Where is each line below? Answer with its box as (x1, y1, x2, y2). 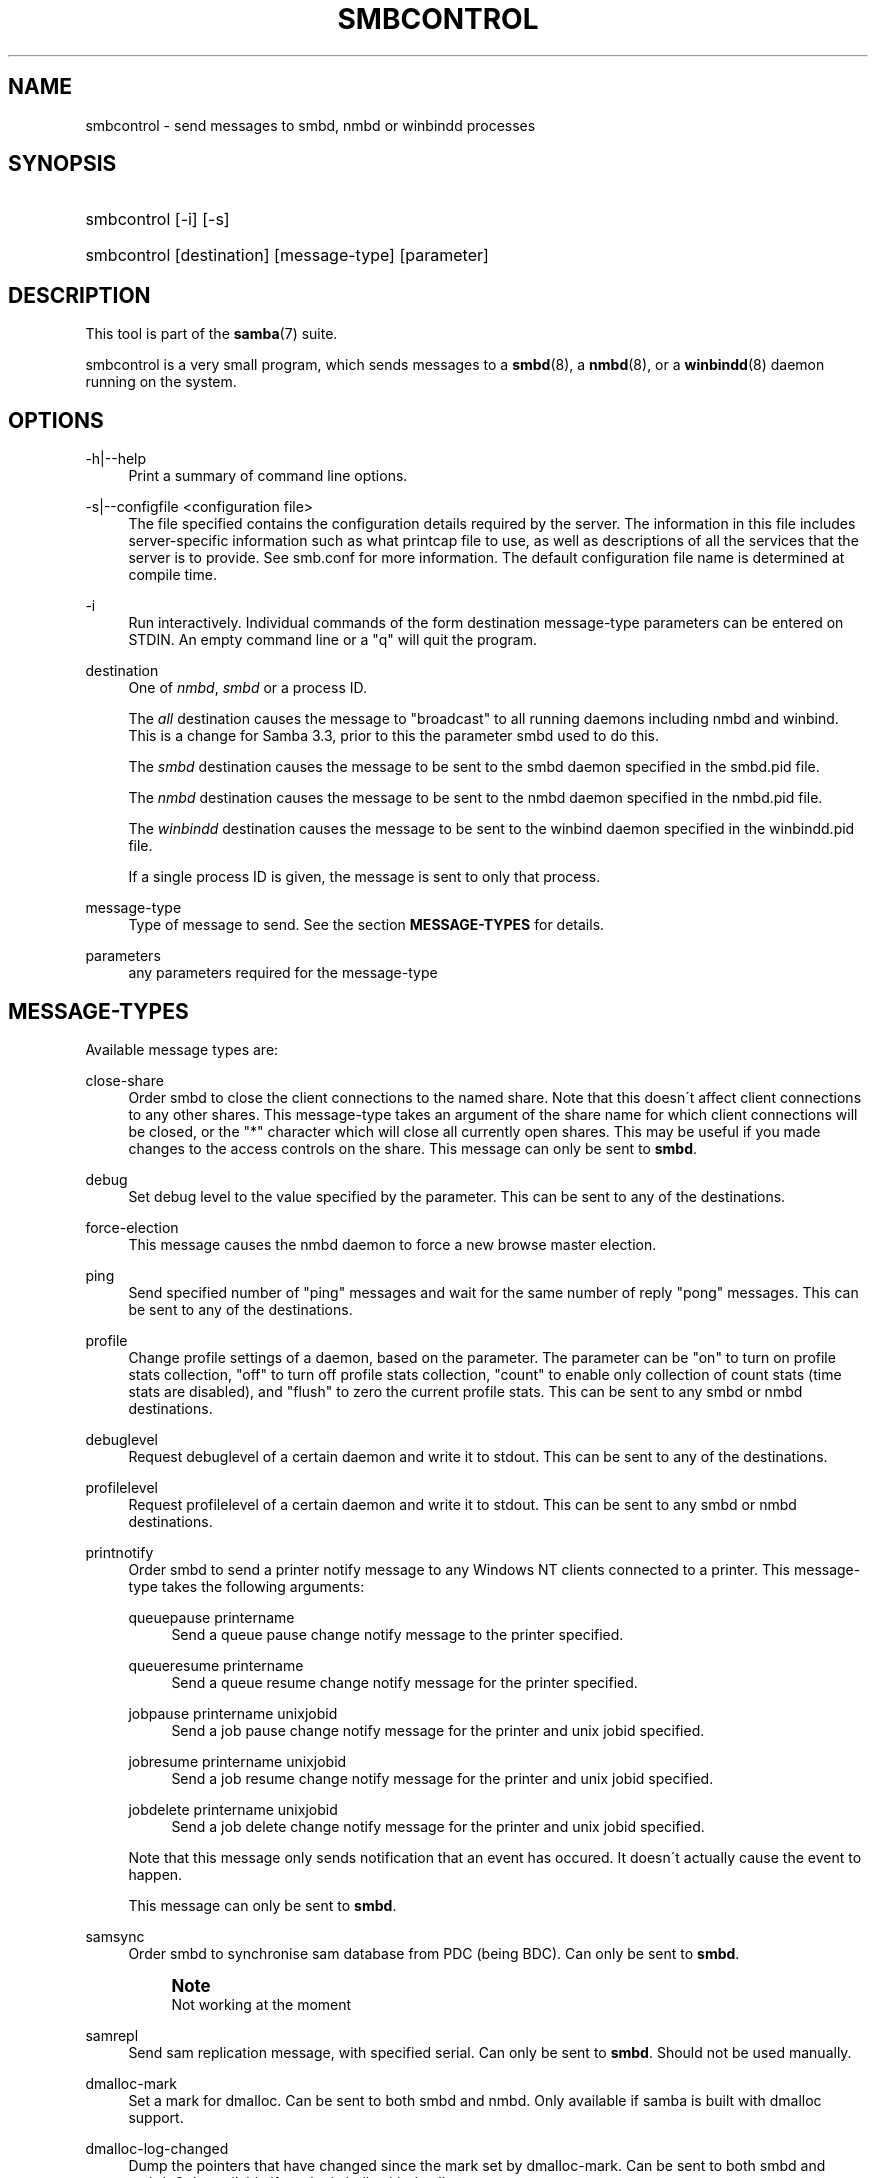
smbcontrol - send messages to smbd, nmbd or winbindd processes (85, 116, 536, 134)
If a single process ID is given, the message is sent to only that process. (128, 868, 601, 886)
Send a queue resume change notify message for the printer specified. (171, 1673, 638, 1691)
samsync (85, 1927, 145, 1945)
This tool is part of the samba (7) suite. (85, 325, 338, 343)
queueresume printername (128, 1656, 304, 1674)
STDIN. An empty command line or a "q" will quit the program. (128, 631, 538, 649)
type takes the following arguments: (128, 1577, 365, 1595)
